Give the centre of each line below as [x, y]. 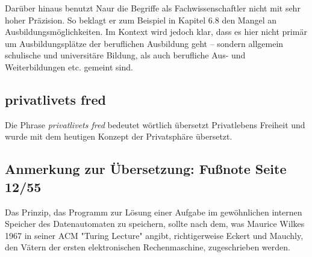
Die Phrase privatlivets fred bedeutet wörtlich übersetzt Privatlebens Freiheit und [155, 124]
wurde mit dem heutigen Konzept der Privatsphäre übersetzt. [119, 136]
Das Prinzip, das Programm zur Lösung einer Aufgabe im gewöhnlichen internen [154, 212]
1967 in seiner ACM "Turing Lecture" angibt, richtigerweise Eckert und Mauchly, [154, 235]
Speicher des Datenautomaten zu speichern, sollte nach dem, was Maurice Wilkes [155, 224]
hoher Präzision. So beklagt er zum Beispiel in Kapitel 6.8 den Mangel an [141, 20]
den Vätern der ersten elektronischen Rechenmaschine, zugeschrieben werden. [148, 247]
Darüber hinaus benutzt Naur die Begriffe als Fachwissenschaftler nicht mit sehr [153, 8]
